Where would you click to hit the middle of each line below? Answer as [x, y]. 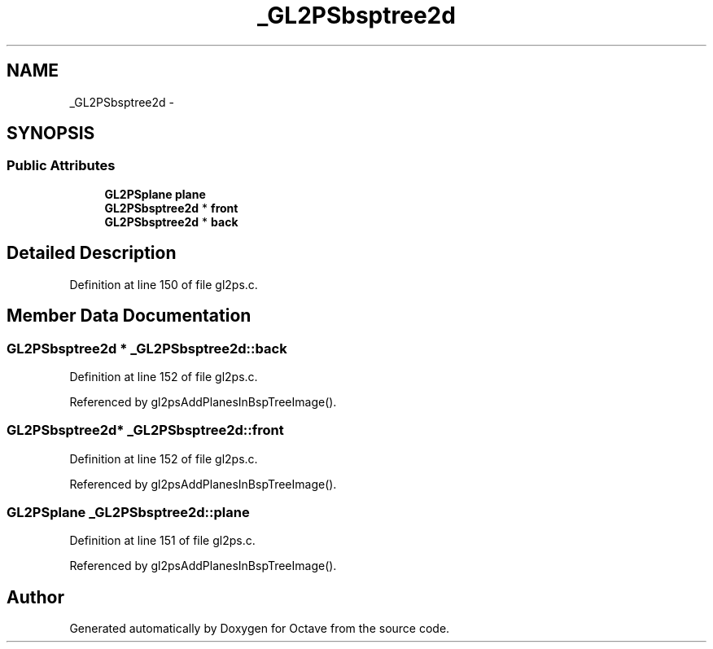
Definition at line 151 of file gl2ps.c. [162, 541]
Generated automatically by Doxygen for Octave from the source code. [260, 629]
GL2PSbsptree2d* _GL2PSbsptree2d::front [145, 430]
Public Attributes [61, 166]
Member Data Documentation [129, 316]
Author [35, 597]
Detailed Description [92, 253]
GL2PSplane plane [155, 194]
